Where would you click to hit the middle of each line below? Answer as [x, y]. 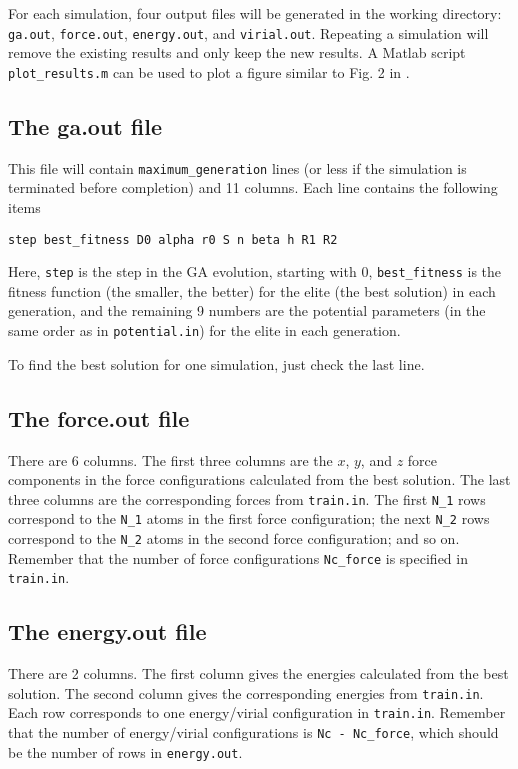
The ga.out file [85, 125]
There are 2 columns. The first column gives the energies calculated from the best [258, 673]
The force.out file [99, 417]
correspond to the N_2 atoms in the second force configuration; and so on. [234, 538]
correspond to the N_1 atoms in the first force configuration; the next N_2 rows [249, 518]
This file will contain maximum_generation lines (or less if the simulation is [237, 167]
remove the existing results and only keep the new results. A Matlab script [237, 52]
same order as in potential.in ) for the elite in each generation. [204, 330]
